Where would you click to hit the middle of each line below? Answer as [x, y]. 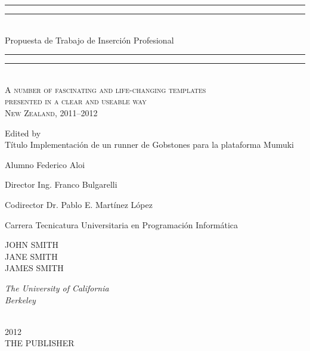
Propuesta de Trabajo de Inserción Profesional [89, 40]
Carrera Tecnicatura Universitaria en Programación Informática [122, 224]
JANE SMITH [31, 256]
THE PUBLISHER [40, 343]
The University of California [57, 288]
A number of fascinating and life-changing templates [106, 89]
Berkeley [20, 299]
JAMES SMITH [34, 268]
